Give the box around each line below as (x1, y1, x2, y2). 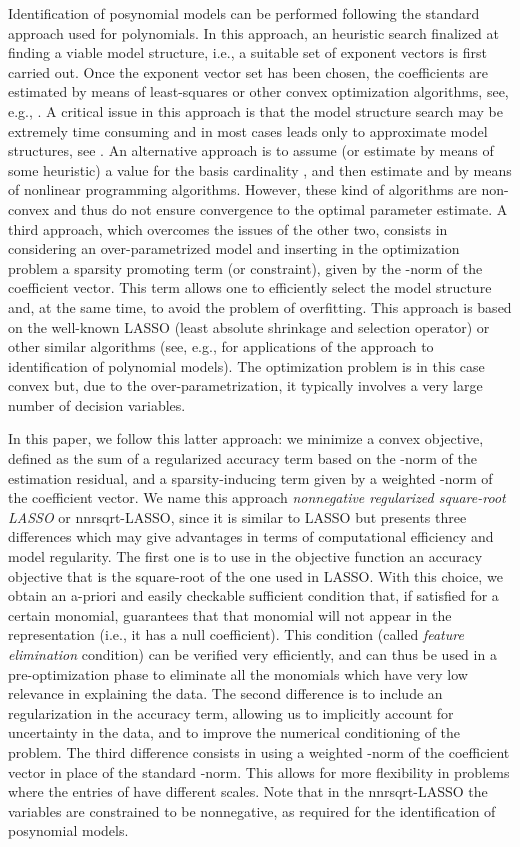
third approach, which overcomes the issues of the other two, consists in (8, 218, 448, 239)
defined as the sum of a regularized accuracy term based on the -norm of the (8, 448, 477, 469)
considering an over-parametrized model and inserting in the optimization (8, 238, 460, 259)
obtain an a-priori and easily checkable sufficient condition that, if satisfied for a (8, 585, 499, 606)
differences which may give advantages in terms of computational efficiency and (8, 526, 494, 547)
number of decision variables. (8, 394, 186, 415)
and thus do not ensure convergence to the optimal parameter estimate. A (53, 198, 508, 219)
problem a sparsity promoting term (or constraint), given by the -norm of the (8, 257, 483, 278)
